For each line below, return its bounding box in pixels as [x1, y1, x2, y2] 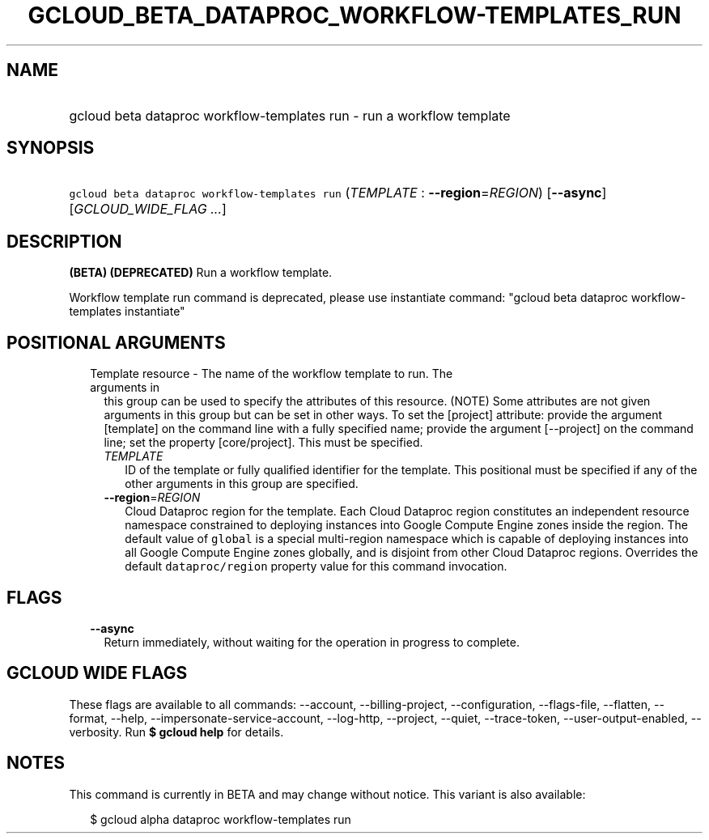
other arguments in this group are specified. [125, 477, 359, 491]
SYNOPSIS [6, 138, 95, 159]
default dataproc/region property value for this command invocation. [125, 559, 507, 574]
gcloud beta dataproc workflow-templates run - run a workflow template [69, 107, 511, 124]
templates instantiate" [69, 304, 185, 319]
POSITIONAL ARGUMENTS [6, 332, 226, 353]
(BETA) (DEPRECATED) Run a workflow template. [69, 265, 333, 280]
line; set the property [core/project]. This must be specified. [104, 435, 423, 450]
